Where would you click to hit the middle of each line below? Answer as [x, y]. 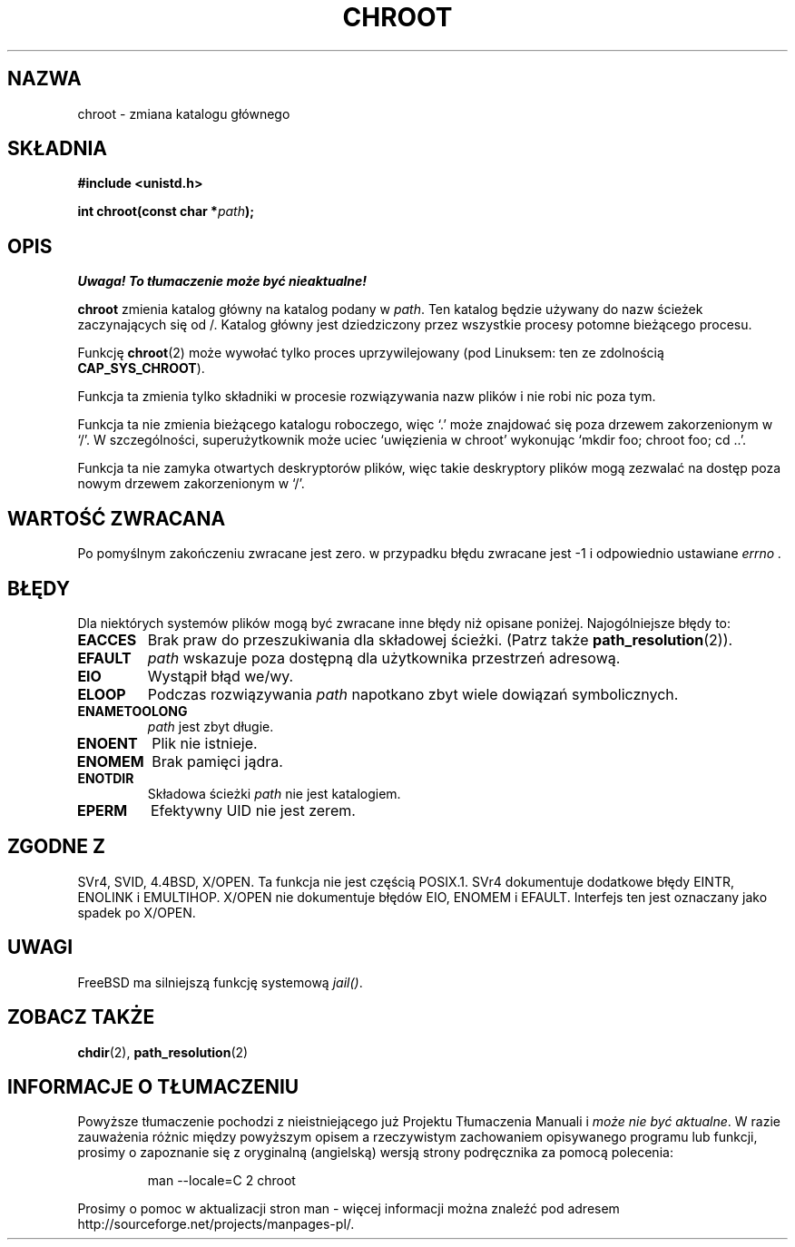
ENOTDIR [106, 778]
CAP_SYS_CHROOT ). [141, 368]
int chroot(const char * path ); [166, 211]
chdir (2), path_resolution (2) [163, 1052]
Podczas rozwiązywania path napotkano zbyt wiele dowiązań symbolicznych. [413, 694]
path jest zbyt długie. [211, 726]
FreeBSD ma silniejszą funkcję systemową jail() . [220, 982]
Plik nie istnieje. [205, 743]
